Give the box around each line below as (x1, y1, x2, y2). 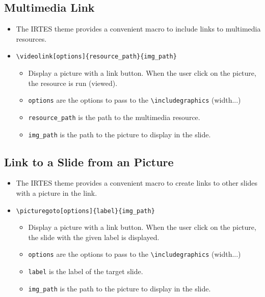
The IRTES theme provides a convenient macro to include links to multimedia (16, 23, 261, 34)
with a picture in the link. (16, 188, 97, 198)
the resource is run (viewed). (28, 77, 118, 88)
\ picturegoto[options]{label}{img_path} (16, 207, 155, 215)
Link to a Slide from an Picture (4, 154, 174, 169)
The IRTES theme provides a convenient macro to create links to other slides (16, 177, 258, 188)
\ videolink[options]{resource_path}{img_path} (16, 53, 177, 61)
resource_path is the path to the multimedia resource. (28, 111, 200, 122)
